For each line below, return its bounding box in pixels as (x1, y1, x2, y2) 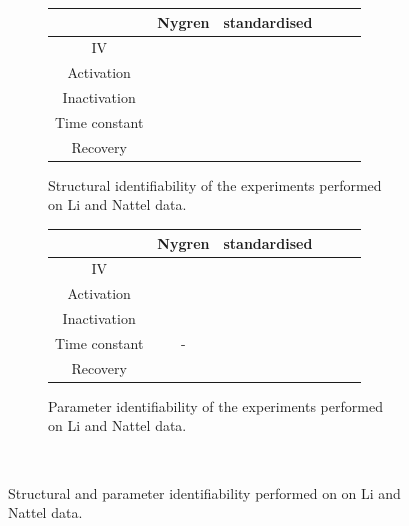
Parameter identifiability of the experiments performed (48, 395, 383, 416)
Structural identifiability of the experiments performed (48, 174, 382, 195)
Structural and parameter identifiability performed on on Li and (8, 482, 401, 503)
